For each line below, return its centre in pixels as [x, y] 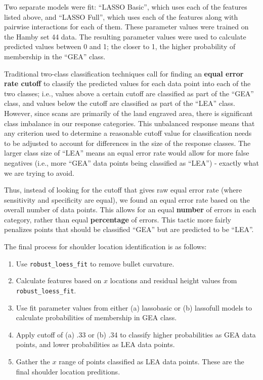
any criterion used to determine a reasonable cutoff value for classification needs [128, 133]
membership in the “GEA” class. [55, 56]
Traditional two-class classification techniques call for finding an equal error [124, 73]
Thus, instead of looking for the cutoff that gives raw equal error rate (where [123, 190]
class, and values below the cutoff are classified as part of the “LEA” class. [120, 103]
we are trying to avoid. [39, 173]
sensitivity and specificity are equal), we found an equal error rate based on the [127, 199]
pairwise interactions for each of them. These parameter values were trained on [126, 27]
